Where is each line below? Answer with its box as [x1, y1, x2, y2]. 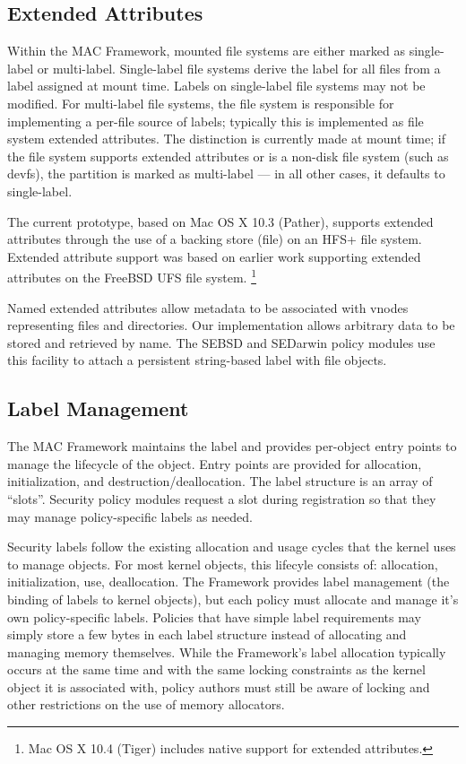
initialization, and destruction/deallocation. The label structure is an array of [7, 472, 433, 491]
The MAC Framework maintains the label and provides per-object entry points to [7, 437, 457, 456]
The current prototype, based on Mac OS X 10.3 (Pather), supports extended [7, 212, 434, 230]
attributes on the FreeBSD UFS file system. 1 [7, 265, 256, 286]
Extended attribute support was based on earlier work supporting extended [7, 247, 421, 265]
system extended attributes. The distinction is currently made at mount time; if [7, 129, 445, 148]
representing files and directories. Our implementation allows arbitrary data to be [7, 316, 455, 334]
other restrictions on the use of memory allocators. [7, 695, 285, 714]
